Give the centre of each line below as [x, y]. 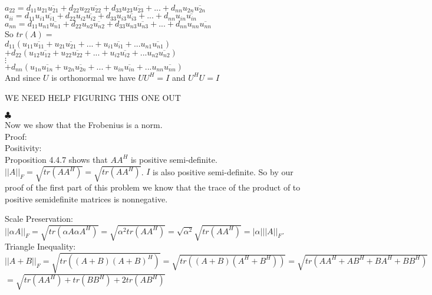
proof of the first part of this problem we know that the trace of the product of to [153, 187]
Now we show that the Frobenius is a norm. [84, 125]
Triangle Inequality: [40, 246]
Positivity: [23, 148]
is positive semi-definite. [174, 159]
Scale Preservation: [39, 219]
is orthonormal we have [93, 77]
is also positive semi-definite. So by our [223, 171]
